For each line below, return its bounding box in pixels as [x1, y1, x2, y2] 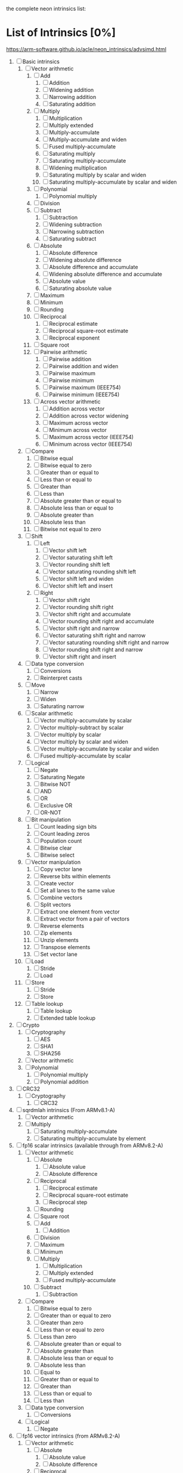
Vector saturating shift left [49, 554, 113, 561]
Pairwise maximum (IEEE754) [49, 384, 121, 391]
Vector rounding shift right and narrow [49, 646, 143, 653]
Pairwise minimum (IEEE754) [49, 391, 120, 398]
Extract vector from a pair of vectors [40, 915, 130, 922]
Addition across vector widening [49, 412, 129, 419]
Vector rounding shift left [49, 561, 110, 568]
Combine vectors [40, 894, 82, 901]
